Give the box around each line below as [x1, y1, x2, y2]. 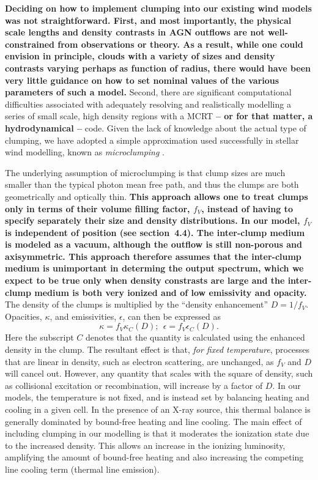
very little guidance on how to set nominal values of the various [5, 73, 279, 86]
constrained [5, 37, 54, 50]
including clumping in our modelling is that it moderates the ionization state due [5, 427, 309, 440]
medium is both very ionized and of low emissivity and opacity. [34, 286, 307, 298]
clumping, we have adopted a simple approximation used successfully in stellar [5, 133, 299, 146]
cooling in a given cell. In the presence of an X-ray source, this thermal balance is [5, 403, 311, 415]
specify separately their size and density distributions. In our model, [5, 214, 300, 227]
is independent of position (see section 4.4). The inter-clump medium [5, 226, 305, 238]
